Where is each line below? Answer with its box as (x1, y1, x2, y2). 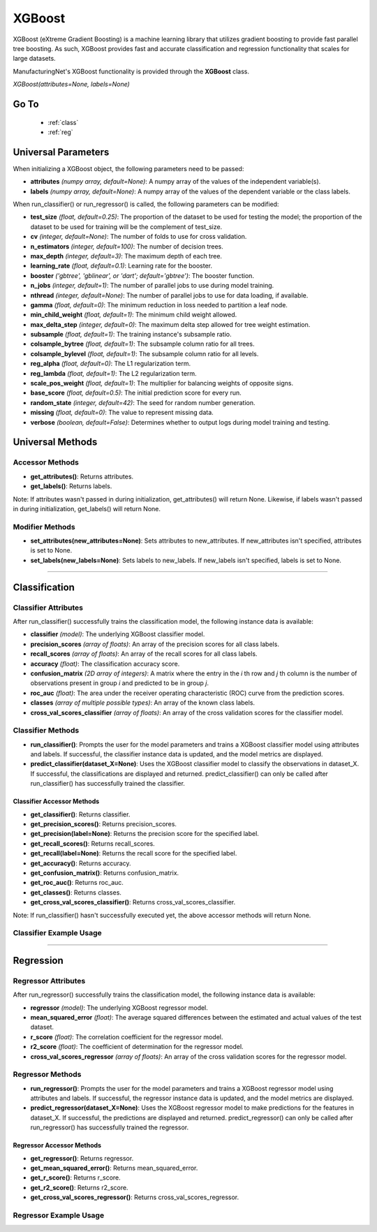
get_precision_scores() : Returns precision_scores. (30, 819, 177, 828)
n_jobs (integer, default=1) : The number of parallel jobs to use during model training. (30, 281, 274, 290)
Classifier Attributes (13, 603, 84, 613)
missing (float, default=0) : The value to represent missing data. (30, 409, 214, 417)
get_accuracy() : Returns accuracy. (30, 859, 132, 867)
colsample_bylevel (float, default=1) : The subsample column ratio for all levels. (30, 349, 259, 358)
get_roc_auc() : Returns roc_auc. (30, 879, 124, 887)
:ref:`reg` (47, 128, 73, 136)
